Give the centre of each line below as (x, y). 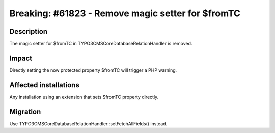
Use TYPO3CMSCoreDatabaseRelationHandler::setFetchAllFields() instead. (88, 124)
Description (29, 31)
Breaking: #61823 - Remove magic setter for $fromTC (125, 13)
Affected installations (45, 85)
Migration (25, 111)
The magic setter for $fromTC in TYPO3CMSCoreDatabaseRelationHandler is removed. (101, 44)
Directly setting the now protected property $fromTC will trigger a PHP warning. (93, 70)
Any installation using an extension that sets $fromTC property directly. (84, 97)
